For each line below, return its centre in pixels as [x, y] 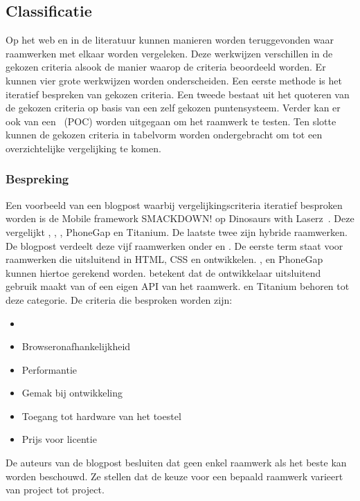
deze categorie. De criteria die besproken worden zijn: [119, 299]
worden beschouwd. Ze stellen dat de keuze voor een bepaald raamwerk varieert [174, 476]
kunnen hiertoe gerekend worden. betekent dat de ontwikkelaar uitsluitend [163, 272]
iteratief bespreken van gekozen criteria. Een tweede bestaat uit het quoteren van [178, 94]
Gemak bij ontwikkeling [72, 393]
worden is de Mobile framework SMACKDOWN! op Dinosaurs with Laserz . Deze [180, 218]
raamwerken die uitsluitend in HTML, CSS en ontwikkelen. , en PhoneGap [164, 259]
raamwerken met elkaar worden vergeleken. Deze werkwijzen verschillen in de [169, 53]
